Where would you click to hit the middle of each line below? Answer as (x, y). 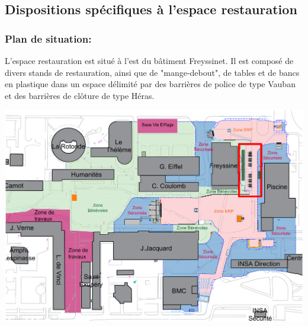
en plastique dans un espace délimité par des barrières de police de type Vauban (150, 84)
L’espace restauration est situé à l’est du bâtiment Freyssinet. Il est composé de (149, 60)
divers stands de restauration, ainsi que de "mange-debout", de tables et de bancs (152, 72)
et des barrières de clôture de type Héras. (80, 95)
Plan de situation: (48, 38)
